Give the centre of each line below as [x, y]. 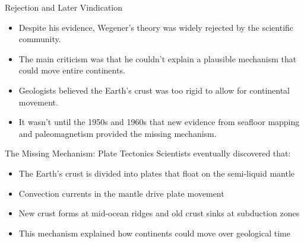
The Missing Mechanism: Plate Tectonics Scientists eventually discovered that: [148, 153]
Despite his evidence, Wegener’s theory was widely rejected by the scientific [156, 27]
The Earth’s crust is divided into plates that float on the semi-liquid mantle [157, 173]
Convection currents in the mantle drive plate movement [121, 193]
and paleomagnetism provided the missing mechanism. [118, 133]
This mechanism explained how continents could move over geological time [154, 233]
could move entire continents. [72, 70]
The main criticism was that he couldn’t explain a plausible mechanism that [158, 58]
